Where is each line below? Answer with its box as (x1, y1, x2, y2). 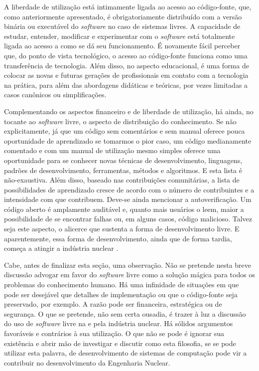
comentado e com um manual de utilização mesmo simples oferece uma (4, 145, 221, 156)
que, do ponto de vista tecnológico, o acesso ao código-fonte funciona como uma (4, 50, 248, 60)
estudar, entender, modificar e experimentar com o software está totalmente (4, 30, 235, 41)
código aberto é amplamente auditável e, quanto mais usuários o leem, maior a (4, 203, 244, 214)
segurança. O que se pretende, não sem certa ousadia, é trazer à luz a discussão (4, 308, 246, 319)
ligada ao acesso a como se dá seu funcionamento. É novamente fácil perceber (4, 40, 241, 51)
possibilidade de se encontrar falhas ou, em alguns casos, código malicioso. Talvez (4, 213, 253, 224)
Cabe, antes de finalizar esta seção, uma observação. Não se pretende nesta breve (4, 259, 251, 270)
